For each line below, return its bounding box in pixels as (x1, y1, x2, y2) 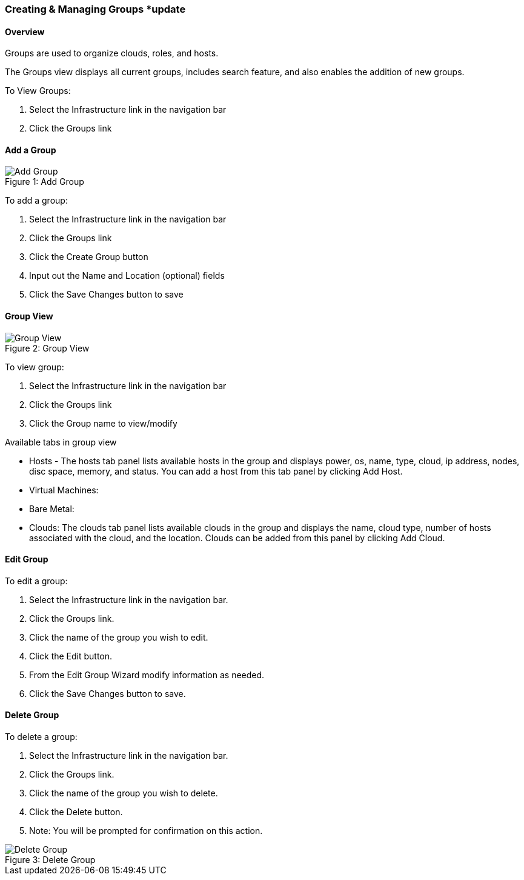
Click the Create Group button (29, 252, 148, 262)
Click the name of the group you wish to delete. (29, 788, 218, 799)
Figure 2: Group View (5, 342, 90, 353)
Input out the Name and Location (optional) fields (29, 270, 225, 281)
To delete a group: (5, 732, 78, 742)
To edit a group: (5, 575, 68, 586)
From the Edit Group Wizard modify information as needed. (29, 669, 265, 680)
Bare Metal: (29, 503, 75, 514)
